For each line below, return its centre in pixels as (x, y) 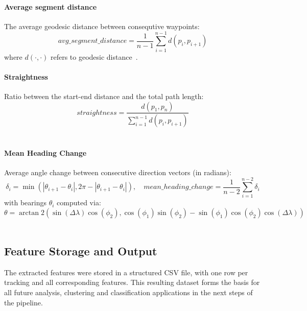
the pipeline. (23, 302)
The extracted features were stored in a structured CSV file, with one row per (126, 272)
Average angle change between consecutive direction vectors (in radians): (118, 172)
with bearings (25, 202)
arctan (29, 213)
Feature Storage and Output (81, 251)
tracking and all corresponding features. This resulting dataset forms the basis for (132, 282)
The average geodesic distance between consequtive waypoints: (102, 26)
